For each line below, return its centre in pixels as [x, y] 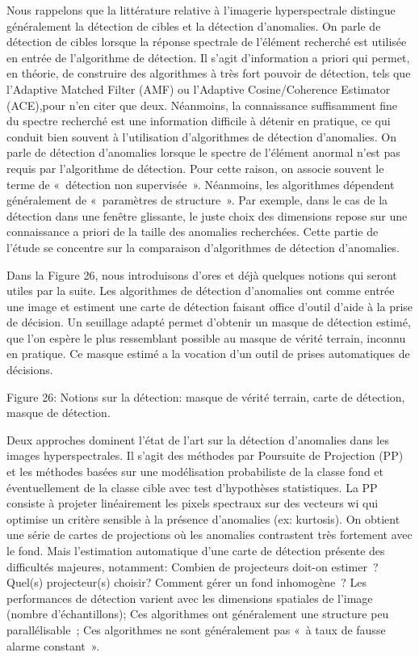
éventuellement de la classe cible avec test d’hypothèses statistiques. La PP [192, 487]
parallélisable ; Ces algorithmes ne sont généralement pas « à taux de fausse [196, 629]
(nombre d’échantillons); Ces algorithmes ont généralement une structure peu [198, 614]
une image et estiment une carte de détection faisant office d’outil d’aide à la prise [210, 306]
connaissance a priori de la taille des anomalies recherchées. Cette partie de [193, 232]
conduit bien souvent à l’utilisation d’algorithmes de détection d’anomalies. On [201, 136]
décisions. [30, 370]
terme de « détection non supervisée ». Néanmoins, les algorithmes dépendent [201, 184]
